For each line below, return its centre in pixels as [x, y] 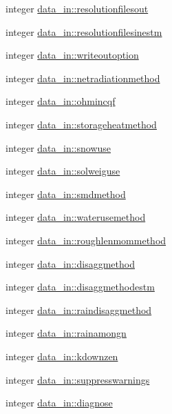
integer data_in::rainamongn [66, 333]
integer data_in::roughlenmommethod [86, 240]
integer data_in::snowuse [58, 147]
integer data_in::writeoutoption [72, 55]
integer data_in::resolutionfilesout [77, 8]
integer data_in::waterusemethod [76, 217]
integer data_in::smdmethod [66, 194]
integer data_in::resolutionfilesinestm [84, 31]
